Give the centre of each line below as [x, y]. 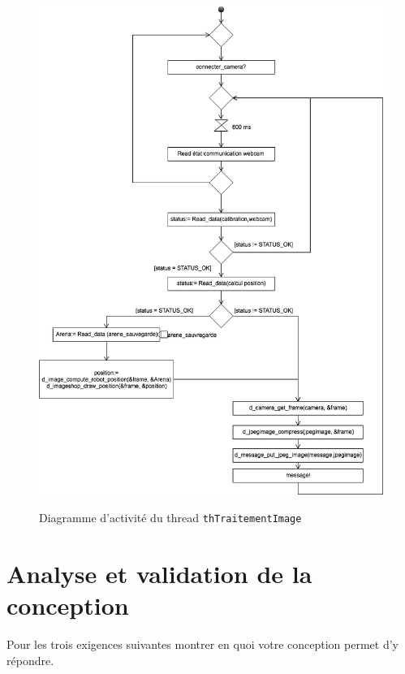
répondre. [30, 660]
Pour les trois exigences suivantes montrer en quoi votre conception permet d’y [202, 644]
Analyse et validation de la [159, 573]
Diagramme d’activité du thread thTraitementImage [170, 517]
